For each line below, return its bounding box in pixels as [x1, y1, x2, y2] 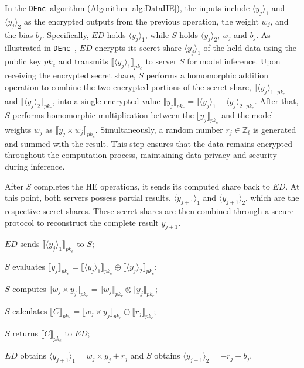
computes [12, 282, 46, 294]
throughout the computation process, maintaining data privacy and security [5, 149, 277, 161]
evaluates [12, 260, 45, 272]
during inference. [5, 160, 65, 172]
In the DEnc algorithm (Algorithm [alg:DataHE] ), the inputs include [5, 2, 250, 13]
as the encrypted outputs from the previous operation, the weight [23, 15, 259, 27]
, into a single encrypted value [52, 95, 160, 107]
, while [145, 28, 169, 40]
